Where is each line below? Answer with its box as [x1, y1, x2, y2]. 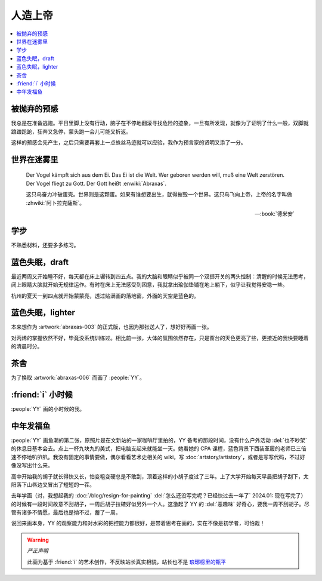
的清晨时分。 [11, 343, 43, 350]
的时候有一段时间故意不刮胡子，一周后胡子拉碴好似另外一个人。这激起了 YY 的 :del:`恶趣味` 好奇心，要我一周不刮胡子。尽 [11, 500, 309, 508]
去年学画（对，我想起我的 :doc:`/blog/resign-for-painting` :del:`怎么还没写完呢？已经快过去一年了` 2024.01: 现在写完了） [11, 492, 306, 499]
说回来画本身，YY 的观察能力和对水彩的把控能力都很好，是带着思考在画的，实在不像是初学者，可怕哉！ [11, 519, 265, 527]
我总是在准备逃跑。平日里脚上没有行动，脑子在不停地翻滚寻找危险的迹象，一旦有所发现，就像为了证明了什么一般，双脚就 [11, 119, 309, 127]
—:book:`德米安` [254, 210, 295, 217]
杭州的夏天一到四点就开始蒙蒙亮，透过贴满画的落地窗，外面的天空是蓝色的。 [11, 292, 199, 299]
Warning [27, 536, 49, 543]
